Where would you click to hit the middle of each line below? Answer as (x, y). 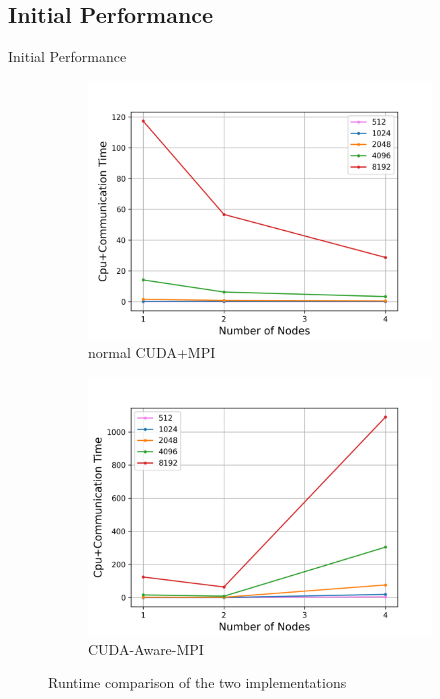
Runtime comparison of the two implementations (197, 682)
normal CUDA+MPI (152, 352)
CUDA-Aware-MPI (146, 648)
